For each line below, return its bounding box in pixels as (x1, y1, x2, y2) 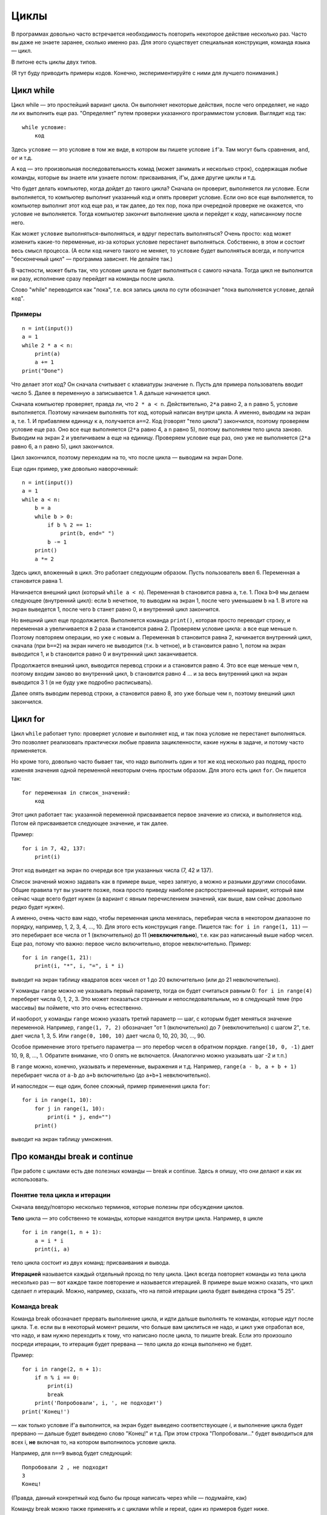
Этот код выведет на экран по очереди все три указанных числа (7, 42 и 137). (11, 867, 213, 874)
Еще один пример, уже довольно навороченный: (11, 465, 139, 472)
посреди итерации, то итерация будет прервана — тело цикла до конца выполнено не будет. (11, 1340, 253, 1348)
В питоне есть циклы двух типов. (11, 58, 97, 65)
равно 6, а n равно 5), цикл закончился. (11, 442, 114, 450)
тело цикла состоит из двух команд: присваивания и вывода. (11, 1259, 171, 1267)
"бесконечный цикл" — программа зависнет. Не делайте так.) (11, 255, 173, 263)
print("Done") (22, 367, 64, 374)
